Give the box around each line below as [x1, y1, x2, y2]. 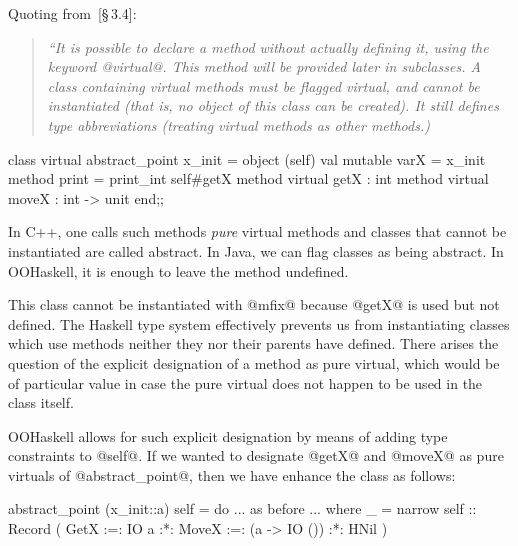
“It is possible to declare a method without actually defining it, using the [47, 36, 489, 57]
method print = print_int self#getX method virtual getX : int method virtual [8, 168, 489, 189]
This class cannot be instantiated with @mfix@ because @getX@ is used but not [8, 294, 500, 315]
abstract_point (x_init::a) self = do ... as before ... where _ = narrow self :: [8, 498, 477, 519]
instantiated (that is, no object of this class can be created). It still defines [47, 95, 499, 116]
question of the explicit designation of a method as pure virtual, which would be [8, 352, 500, 373]
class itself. [8, 392, 74, 413]
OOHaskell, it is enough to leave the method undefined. [8, 260, 349, 281]
